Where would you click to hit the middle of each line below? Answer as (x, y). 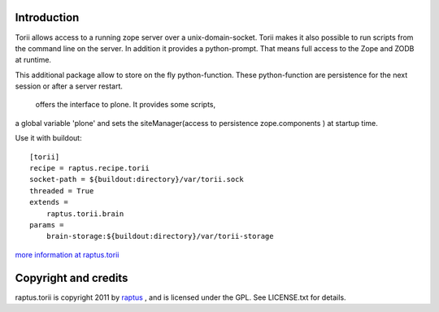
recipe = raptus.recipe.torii (90, 168)
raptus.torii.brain (85, 214)
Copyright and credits (72, 277)
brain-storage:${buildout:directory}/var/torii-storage (160, 236)
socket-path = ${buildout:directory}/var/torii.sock (137, 180)
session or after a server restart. (69, 86)
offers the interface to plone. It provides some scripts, (126, 105)
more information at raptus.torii (67, 254)
